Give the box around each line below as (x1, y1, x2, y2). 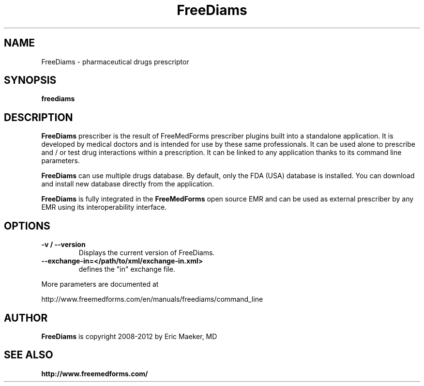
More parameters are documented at (41, 280, 159, 289)
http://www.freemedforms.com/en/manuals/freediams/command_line (41, 295, 263, 304)
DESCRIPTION (4, 111, 73, 124)
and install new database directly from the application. (41, 180, 214, 188)
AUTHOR (4, 311, 48, 324)
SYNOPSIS (4, 74, 57, 87)
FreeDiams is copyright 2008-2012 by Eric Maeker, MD (41, 332, 217, 340)
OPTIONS (4, 219, 50, 232)
